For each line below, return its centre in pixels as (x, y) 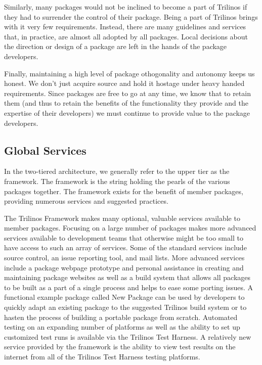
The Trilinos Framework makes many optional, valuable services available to (122, 218)
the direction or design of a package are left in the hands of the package (116, 46)
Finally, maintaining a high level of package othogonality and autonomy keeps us (129, 73)
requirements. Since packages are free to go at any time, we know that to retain (127, 93)
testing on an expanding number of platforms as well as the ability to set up (122, 327)
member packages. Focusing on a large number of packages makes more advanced (130, 228)
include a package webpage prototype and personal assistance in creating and (124, 267)
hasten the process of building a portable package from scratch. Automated (121, 317)
